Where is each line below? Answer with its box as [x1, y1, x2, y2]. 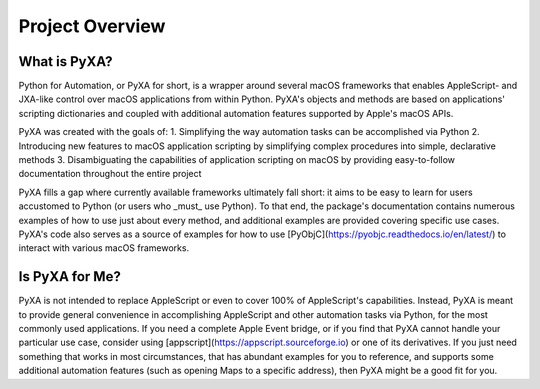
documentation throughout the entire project [18, 168, 202, 180]
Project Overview [18, 15, 166, 37]
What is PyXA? [18, 53, 114, 70]
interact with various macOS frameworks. [18, 242, 190, 254]
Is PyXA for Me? [18, 268, 122, 285]
